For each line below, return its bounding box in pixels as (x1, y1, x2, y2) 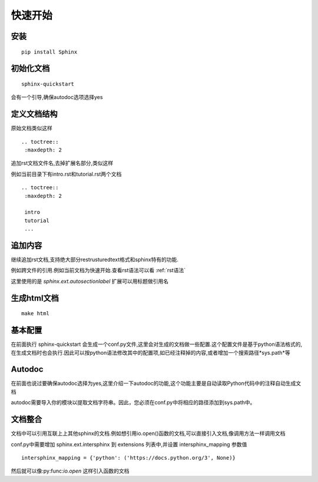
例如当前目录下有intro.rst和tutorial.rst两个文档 (11, 170, 122, 177)
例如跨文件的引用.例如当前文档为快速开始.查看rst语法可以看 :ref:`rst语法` (11, 267, 185, 274)
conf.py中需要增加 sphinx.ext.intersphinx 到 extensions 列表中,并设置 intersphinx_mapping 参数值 (11, 441, 247, 448)
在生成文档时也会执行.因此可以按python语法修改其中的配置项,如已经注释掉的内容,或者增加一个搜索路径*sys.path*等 (11, 349, 291, 356)
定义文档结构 (11, 109, 58, 119)
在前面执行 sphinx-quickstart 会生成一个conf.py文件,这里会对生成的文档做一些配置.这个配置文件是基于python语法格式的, (11, 341, 303, 348)
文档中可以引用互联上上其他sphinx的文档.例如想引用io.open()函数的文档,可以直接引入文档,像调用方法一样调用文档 (11, 430, 286, 437)
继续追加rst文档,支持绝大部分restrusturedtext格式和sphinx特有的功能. (11, 256, 179, 263)
